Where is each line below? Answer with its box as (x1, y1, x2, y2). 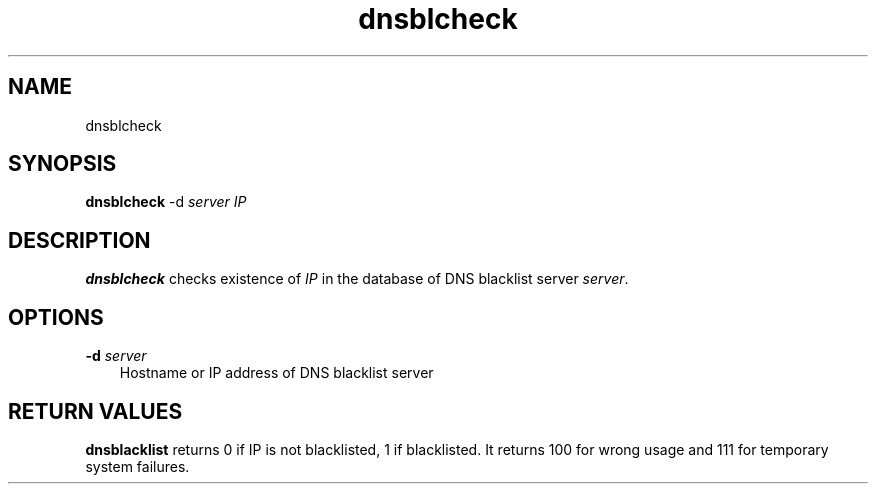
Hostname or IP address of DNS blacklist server (119, 364, 434, 382)
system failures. (85, 457, 190, 475)
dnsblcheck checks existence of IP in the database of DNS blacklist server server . (85, 270, 629, 288)
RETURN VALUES (8, 398, 183, 424)
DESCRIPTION (8, 227, 151, 253)
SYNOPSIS (8, 151, 117, 177)
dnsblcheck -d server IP (85, 193, 247, 211)
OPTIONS (8, 304, 104, 330)
